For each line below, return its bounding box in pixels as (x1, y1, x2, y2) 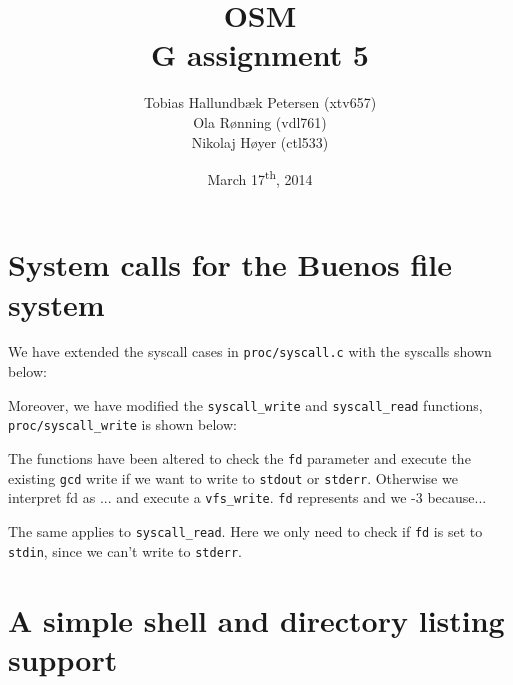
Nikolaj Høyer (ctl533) (191, 131, 329, 152)
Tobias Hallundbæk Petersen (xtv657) (143, 92, 377, 113)
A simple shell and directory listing (8, 599, 505, 640)
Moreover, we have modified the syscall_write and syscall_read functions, (8, 394, 483, 415)
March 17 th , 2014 (207, 166, 313, 189)
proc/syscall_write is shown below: (8, 414, 237, 435)
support (8, 638, 118, 679)
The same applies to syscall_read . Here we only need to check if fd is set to (8, 521, 483, 541)
